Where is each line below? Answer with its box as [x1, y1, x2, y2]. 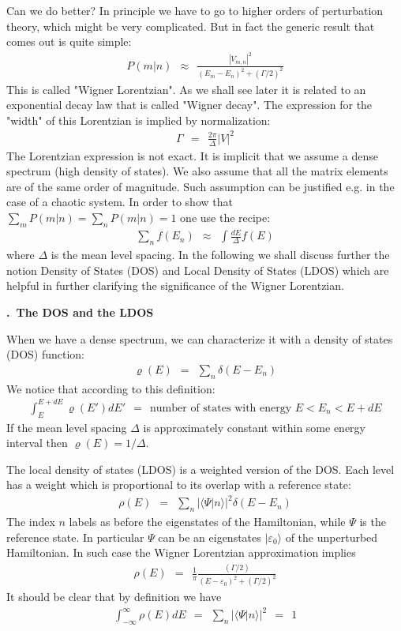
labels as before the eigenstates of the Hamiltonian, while [69, 513, 346, 530]
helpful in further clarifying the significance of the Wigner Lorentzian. [6, 277, 344, 294]
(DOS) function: [6, 346, 85, 362]
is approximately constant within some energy [143, 419, 365, 435]
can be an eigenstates [158, 528, 261, 545]
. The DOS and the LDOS [6, 304, 154, 320]
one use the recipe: [180, 209, 271, 226]
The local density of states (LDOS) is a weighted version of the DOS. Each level [6, 460, 395, 477]
